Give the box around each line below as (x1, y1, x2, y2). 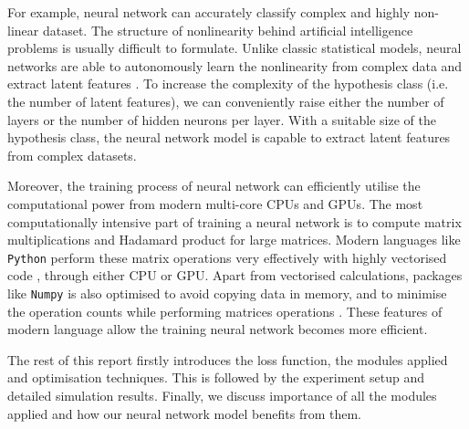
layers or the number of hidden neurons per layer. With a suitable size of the (7, 110, 436, 129)
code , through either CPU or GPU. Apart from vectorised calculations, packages (7, 266, 463, 285)
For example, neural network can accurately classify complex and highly (7, 3, 411, 21)
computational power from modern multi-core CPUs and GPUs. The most (7, 194, 423, 213)
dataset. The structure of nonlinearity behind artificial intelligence (42, 20, 413, 39)
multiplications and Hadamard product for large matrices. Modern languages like (7, 230, 461, 249)
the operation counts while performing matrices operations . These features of (7, 301, 443, 320)
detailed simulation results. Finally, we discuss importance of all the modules (7, 386, 437, 404)
